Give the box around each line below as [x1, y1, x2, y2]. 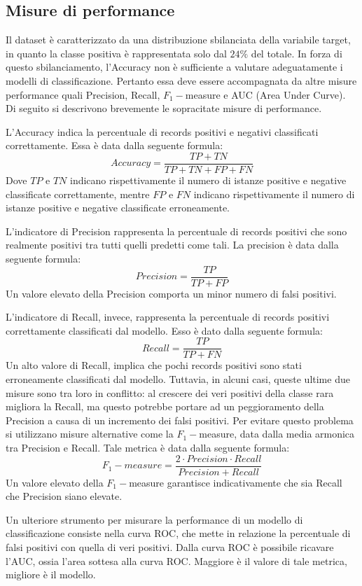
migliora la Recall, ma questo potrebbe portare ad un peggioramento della [6, 399, 324, 414]
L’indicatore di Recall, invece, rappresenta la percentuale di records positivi [6, 309, 330, 324]
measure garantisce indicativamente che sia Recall [129, 475, 342, 489]
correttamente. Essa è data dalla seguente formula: [6, 138, 223, 153]
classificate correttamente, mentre [6, 186, 150, 201]
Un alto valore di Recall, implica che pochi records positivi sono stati [6, 358, 302, 372]
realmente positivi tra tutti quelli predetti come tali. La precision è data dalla [6, 237, 339, 252]
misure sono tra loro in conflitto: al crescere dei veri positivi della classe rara [6, 385, 334, 400]
